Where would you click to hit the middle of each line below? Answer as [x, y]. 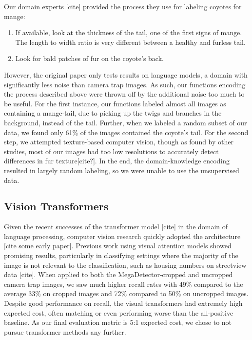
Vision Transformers [56, 206]
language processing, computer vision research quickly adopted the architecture [122, 236]
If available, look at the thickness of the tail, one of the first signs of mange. [129, 32]
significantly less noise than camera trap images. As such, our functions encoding [125, 84]
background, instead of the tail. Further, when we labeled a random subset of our [126, 122]
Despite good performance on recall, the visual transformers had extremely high [123, 303]
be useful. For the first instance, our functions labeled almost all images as [115, 103]
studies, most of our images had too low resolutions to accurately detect [111, 151]
